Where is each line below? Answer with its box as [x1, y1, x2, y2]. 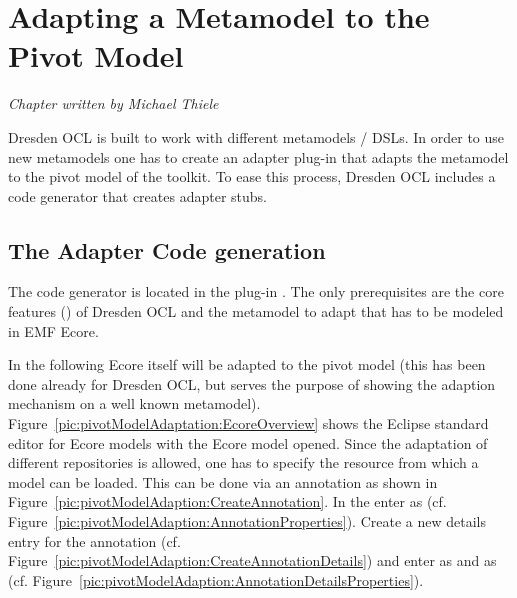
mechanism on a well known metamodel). [8, 393, 261, 414]
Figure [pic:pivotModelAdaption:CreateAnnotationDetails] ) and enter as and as [8, 550, 497, 571]
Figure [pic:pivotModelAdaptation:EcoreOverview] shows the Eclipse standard [8, 413, 489, 434]
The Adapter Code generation [8, 234, 326, 265]
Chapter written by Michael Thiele [8, 93, 219, 114]
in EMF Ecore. [8, 320, 99, 341]
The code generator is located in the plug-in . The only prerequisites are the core [8, 281, 504, 302]
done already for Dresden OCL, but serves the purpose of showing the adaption [8, 373, 496, 394]
